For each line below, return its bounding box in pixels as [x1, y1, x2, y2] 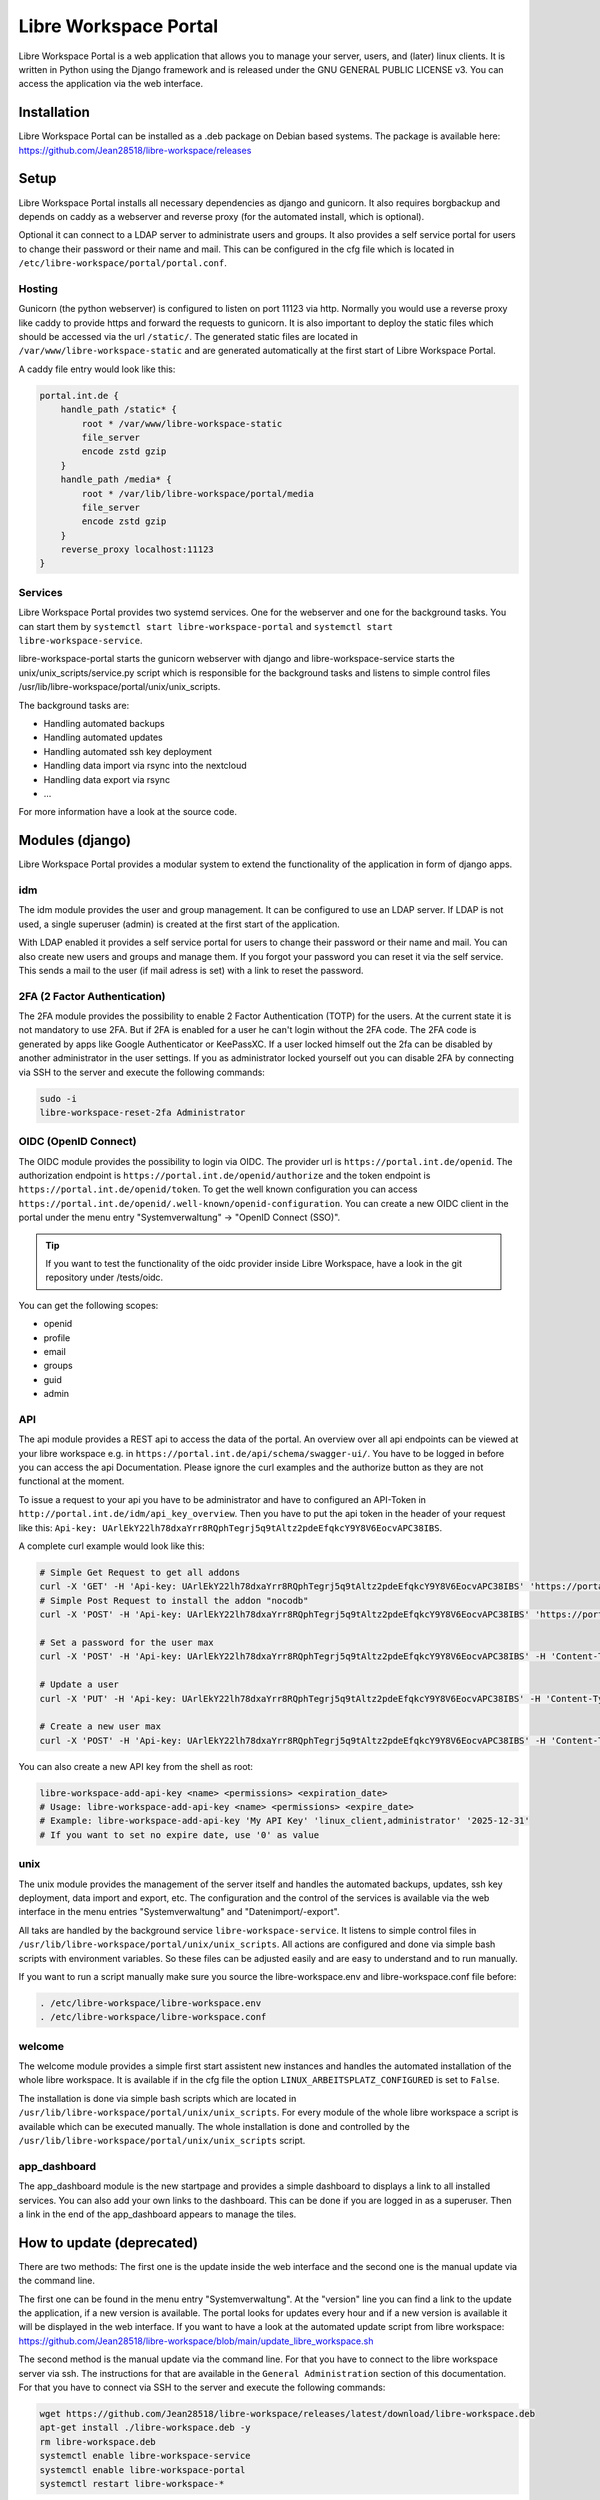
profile [43, 1331, 71, 1344]
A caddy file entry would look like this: [18, 363, 176, 375]
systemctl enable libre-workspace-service [39, 2450, 251, 2462]
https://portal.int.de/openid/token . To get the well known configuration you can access [18, 1183, 418, 1195]
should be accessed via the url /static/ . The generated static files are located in [18, 331, 359, 343]
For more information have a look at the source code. [18, 806, 238, 818]
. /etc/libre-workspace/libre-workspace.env [39, 1997, 262, 2009]
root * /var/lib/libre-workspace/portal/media [81, 488, 314, 499]
